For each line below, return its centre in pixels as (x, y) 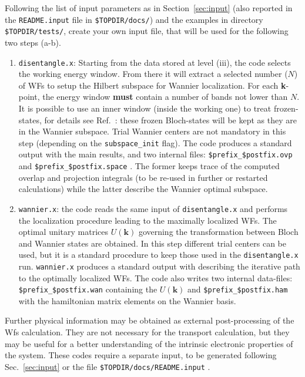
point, (29, 97)
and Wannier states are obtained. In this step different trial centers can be (152, 243)
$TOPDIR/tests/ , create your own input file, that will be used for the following (147, 31)
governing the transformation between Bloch (218, 232)
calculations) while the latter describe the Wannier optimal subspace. (143, 189)
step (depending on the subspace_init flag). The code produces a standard (155, 142)
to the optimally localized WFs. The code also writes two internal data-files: (155, 277)
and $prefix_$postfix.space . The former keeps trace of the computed (149, 166)
